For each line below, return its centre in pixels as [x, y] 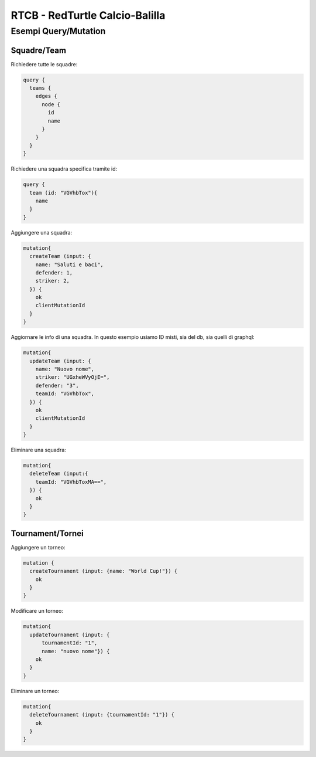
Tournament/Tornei [47, 533]
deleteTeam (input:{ [59, 474]
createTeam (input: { [61, 256]
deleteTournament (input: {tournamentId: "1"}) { [102, 715]
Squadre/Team [39, 50]
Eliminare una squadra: [39, 450]
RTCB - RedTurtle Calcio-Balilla [88, 15]
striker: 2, [53, 281]
